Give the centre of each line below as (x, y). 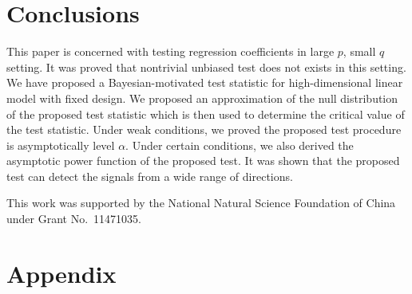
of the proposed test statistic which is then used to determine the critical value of (206, 114)
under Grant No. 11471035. (74, 219)
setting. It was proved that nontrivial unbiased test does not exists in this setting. (206, 67)
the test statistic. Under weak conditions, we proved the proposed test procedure (204, 129)
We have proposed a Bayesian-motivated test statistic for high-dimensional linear (205, 82)
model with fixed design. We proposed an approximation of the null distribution (202, 98)
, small (359, 51)
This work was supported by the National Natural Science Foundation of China (201, 203)
